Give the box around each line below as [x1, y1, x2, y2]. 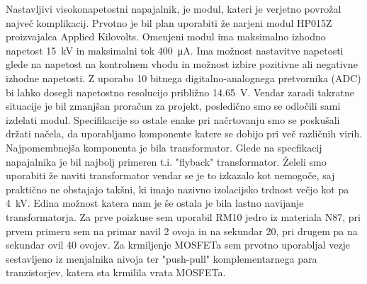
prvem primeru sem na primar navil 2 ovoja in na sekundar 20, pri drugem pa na [6, 223, 358, 238]
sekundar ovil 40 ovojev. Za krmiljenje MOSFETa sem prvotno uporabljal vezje [6, 237, 351, 252]
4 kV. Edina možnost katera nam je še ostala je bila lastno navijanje [6, 195, 304, 210]
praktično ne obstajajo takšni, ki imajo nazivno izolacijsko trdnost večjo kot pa [6, 181, 349, 196]
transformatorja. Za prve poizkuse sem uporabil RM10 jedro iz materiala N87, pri [6, 209, 361, 224]
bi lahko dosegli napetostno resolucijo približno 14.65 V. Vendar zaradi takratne [6, 84, 355, 99]
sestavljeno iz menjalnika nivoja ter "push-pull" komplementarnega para [6, 251, 317, 266]
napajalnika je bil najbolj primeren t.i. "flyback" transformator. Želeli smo [6, 154, 327, 169]
